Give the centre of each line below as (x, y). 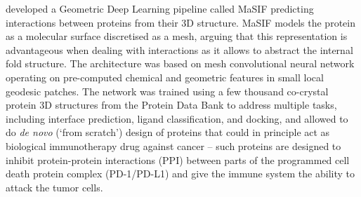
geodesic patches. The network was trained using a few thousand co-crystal (167, 91)
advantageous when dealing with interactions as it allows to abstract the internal (179, 49)
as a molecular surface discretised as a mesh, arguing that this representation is (177, 36)
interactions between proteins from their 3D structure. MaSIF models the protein (180, 22)
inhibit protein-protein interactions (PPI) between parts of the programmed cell (178, 159)
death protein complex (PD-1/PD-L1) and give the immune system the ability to (180, 174)
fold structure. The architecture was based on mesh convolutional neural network (180, 63)
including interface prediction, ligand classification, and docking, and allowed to (177, 118)
